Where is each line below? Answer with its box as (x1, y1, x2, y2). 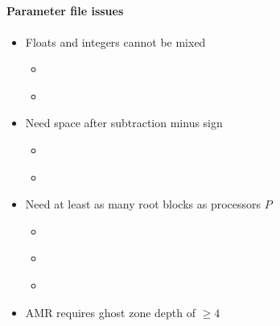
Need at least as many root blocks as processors (25, 196, 261, 213)
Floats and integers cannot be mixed (25, 33, 206, 50)
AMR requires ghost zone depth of (25, 303, 196, 320)
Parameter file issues (6, 2, 124, 19)
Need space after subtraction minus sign (25, 114, 223, 131)
